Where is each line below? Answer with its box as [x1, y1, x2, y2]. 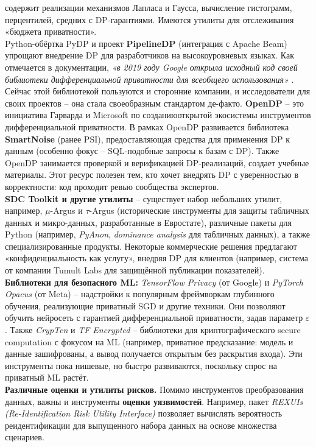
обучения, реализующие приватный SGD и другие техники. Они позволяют [5, 299, 286, 312]
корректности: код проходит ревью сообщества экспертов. [5, 180, 219, 192]
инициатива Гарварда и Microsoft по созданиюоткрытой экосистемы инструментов [5, 108, 311, 121]
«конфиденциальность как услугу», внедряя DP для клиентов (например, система [5, 252, 308, 264]
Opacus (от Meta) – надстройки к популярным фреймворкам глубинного [5, 287, 275, 300]
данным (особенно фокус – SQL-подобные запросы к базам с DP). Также [5, 144, 279, 157]
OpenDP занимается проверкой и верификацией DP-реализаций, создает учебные [5, 156, 309, 169]
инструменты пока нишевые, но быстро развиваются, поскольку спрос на [5, 359, 277, 371]
